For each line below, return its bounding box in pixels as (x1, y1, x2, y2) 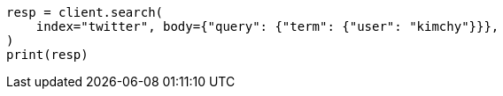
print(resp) (6, 48, 89, 62)
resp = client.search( (6, 5, 164, 19)
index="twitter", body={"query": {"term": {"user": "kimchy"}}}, (35, 19, 499, 33)
